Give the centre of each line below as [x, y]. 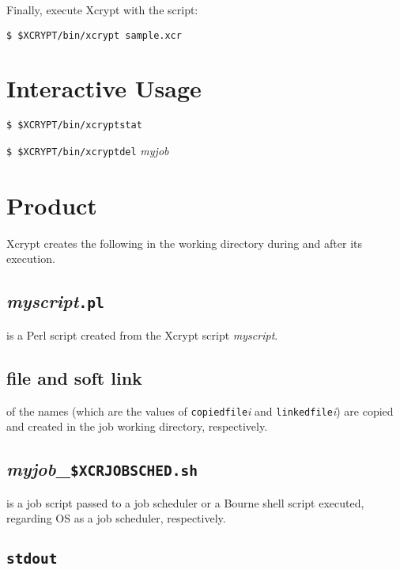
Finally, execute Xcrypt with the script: [102, 9]
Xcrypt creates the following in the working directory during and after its [185, 243]
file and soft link [74, 377]
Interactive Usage [104, 88]
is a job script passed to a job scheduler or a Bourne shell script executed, [185, 502]
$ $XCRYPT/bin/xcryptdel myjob [88, 151]
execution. [31, 258]
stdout [32, 559]
